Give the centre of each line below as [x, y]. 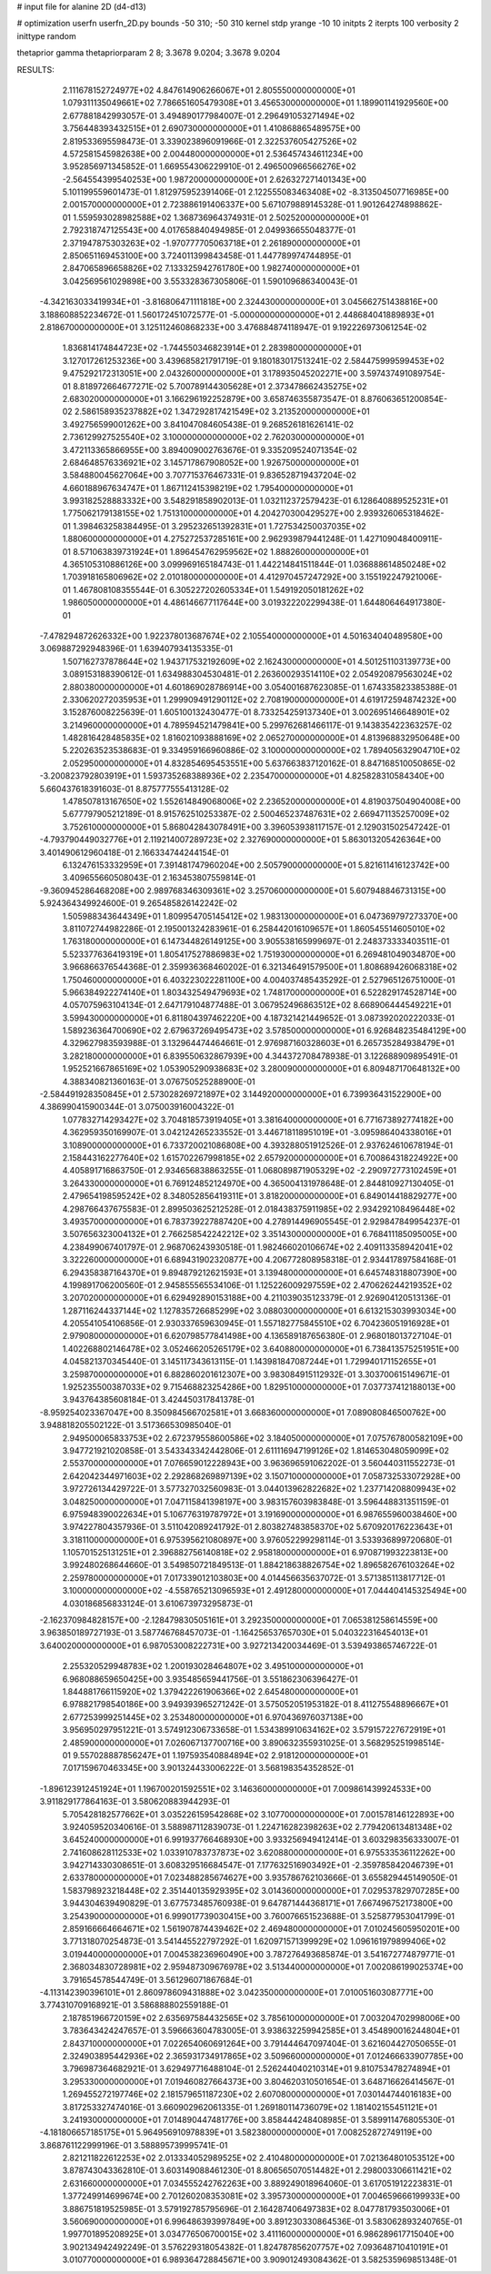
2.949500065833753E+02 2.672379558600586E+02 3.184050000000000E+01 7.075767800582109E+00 [263, 1438]
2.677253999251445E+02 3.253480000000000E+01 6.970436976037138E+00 [213, 1717]
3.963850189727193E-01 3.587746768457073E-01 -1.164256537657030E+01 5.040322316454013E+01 [234, 1633]
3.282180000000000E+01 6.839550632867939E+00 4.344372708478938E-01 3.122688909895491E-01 [260, 1056]
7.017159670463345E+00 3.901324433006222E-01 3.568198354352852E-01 [208, 1768]
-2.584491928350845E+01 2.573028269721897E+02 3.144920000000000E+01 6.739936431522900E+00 [240, 1094]
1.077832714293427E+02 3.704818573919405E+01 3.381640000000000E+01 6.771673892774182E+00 [258, 1120]
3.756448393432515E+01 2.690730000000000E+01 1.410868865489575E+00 [211, 128]
